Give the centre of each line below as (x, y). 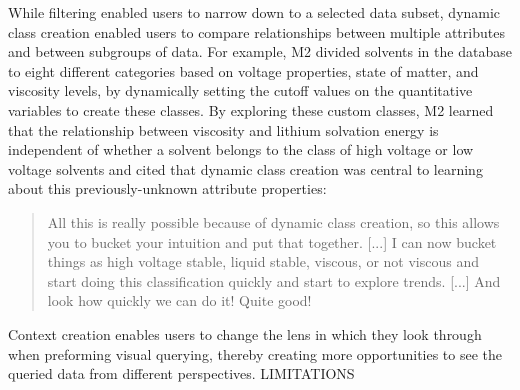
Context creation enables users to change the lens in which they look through (245, 333)
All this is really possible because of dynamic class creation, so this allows (273, 221)
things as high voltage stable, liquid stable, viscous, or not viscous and (263, 261)
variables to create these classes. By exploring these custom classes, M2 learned (251, 109)
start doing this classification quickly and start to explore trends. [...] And (274, 280)
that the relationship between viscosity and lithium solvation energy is (223, 129)
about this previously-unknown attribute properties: (167, 188)
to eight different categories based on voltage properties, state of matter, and (243, 70)
